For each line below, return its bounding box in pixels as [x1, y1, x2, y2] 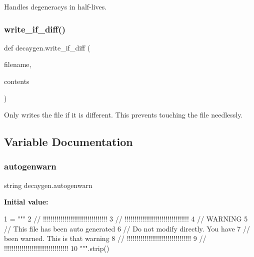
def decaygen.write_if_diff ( [4, 42, 90, 52]
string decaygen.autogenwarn [4, 179, 92, 190]
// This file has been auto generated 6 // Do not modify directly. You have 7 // [4, 223, 250, 233]
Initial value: [4, 196, 48, 207]
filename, [4, 59, 31, 69]
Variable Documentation [4, 134, 133, 149]
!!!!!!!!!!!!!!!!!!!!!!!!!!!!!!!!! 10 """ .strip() [4, 242, 109, 253]
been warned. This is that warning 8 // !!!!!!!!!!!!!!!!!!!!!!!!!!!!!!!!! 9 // [4, 233, 206, 243]
